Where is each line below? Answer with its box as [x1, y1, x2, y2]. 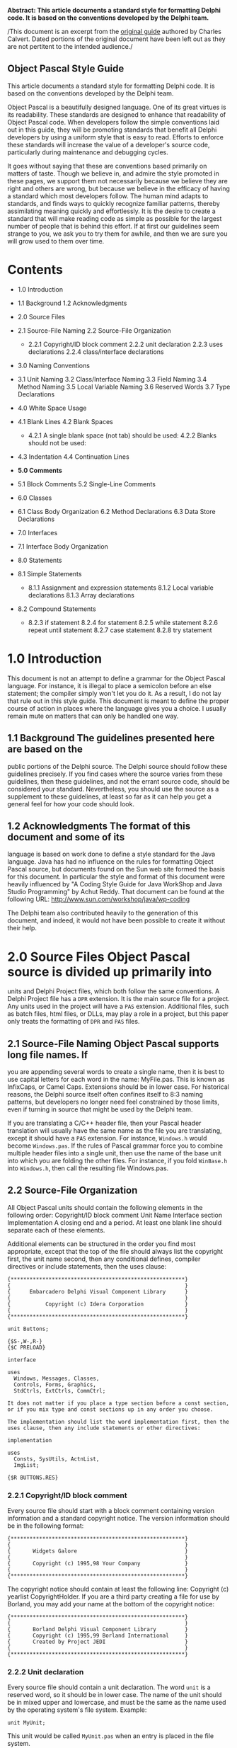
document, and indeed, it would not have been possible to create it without [7, 916, 226, 925]
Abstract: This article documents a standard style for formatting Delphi [7, 6, 221, 14]
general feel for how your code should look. [7, 799, 134, 808]
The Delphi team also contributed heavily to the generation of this [7, 909, 199, 918]
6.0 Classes [17, 493, 52, 502]
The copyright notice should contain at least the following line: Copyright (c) [7, 1585, 229, 1594]
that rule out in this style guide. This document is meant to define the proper [7, 697, 230, 705]
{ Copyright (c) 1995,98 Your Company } [7, 1560, 189, 1567]
